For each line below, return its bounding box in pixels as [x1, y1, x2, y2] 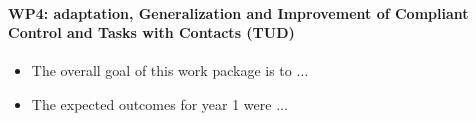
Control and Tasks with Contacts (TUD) [8, 22, 295, 43]
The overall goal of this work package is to [31, 60, 292, 81]
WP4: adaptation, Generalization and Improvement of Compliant [8, 2, 469, 23]
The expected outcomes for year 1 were [31, 93, 272, 114]
